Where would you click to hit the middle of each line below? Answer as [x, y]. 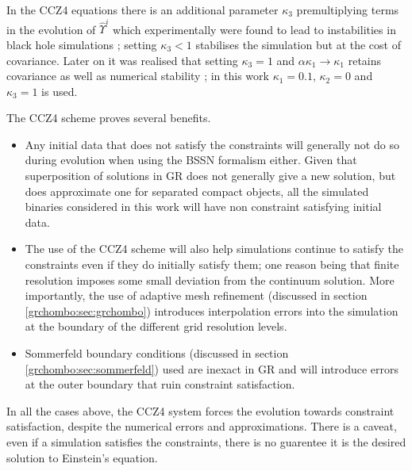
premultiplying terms [348, 10]
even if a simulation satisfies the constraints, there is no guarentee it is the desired [206, 441]
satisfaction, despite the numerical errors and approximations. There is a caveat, [202, 426]
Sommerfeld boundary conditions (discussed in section [157, 353]
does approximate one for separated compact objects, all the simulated [197, 191]
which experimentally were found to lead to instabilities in [254, 29]
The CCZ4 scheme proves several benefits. [109, 118]
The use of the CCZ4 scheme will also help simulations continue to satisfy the [214, 249]
